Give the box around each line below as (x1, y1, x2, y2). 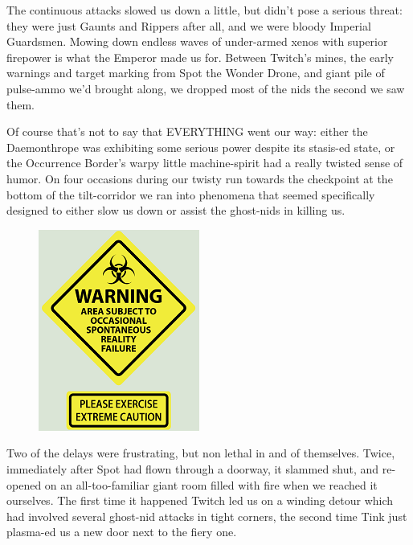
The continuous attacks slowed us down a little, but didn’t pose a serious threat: (6, 2, 403, 18)
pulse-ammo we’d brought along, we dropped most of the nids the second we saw (6, 80, 405, 96)
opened (6, 476, 42, 493)
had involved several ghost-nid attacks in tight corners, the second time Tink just (6, 507, 407, 524)
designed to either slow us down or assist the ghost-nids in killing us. (6, 202, 346, 219)
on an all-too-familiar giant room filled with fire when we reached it (44, 476, 378, 493)
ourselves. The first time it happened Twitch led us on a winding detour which (6, 492, 394, 509)
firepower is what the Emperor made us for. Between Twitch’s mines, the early (6, 48, 394, 65)
